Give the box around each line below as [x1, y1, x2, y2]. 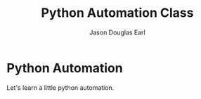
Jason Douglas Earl [89, 28, 145, 37]
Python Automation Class [41, 5, 194, 21]
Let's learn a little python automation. [6, 83, 115, 92]
